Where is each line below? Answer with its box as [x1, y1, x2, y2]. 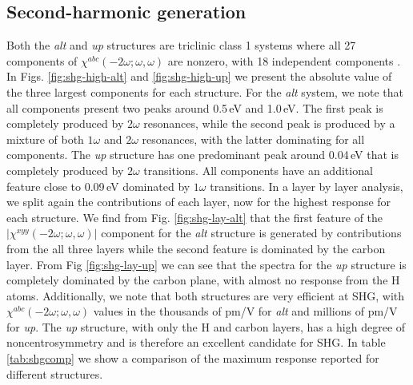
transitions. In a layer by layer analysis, [210, 177, 403, 194]
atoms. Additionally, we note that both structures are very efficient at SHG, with [6, 287, 405, 304]
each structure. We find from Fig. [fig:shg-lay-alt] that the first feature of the [6, 208, 383, 225]
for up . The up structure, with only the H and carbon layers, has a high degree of [6, 318, 406, 335]
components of [6, 52, 78, 69]
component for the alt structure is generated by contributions [101, 224, 402, 241]
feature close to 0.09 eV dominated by [6, 177, 190, 194]
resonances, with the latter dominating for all [142, 130, 365, 147]
